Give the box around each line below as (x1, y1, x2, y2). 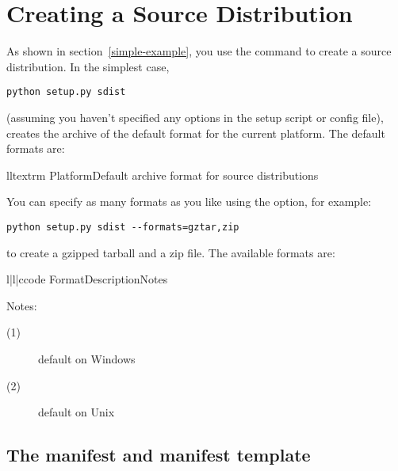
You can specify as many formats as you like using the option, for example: (6, 193, 372, 210)
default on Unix (38, 404, 115, 420)
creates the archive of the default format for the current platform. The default (6, 124, 385, 141)
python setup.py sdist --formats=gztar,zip (6, 221, 239, 233)
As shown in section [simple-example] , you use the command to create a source (6, 43, 392, 59)
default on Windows (38, 350, 136, 367)
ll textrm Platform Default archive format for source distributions (6, 166, 319, 183)
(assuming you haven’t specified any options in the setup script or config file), (6, 108, 384, 125)
